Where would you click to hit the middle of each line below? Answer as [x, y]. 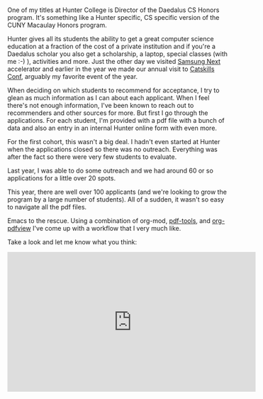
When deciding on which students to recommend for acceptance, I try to [113, 90]
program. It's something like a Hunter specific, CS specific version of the [113, 18]
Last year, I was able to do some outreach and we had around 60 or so [111, 171]
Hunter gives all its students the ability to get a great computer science [111, 39]
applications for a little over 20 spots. [61, 178]
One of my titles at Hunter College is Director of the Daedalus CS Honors [113, 10]
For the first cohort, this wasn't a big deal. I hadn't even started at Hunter [114, 142]
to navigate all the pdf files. [47, 207]
